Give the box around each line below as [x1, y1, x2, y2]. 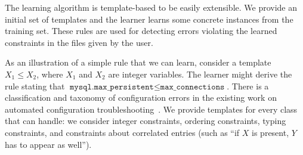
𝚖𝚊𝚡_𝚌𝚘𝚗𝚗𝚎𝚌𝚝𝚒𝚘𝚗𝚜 [160, 82, 225, 91]
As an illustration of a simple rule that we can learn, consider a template [5, 56, 271, 69]
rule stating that [5, 79, 65, 92]
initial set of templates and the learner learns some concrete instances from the [5, 13, 293, 25]
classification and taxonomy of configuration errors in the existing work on [5, 91, 277, 104]
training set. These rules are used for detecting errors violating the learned [5, 24, 277, 37]
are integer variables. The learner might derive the [108, 67, 292, 80]
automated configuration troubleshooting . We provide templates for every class [5, 103, 298, 115]
